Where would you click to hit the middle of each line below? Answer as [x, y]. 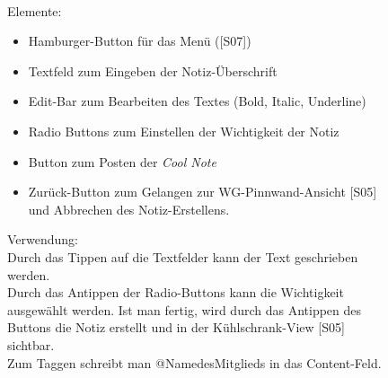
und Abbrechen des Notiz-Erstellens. [129, 209]
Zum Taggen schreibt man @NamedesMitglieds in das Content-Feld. [194, 362]
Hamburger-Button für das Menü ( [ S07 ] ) [140, 41]
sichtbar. [31, 344]
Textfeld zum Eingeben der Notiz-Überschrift [153, 70]
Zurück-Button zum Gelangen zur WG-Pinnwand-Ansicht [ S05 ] [203, 192]
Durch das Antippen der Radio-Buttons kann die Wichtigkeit [176, 292]
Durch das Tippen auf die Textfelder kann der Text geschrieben [183, 256]
